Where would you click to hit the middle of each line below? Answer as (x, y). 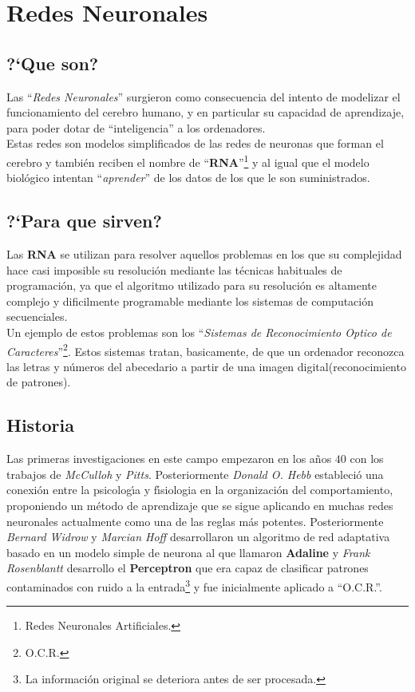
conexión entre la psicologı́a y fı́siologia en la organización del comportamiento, (200, 490)
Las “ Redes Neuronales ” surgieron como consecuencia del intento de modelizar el (204, 96)
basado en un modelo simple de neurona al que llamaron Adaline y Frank (188, 552)
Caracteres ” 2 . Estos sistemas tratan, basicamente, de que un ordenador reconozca (206, 350)
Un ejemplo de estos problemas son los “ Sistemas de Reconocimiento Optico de (199, 332)
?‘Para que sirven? (84, 221)
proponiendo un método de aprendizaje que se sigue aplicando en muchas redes (200, 505)
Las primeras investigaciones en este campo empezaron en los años (169, 459)
